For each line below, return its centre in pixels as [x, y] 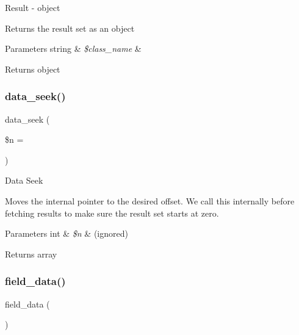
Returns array [31, 254]
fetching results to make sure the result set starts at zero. [112, 213]
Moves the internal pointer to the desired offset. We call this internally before [150, 200]
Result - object [33, 7]
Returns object [33, 69]
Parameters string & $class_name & [73, 49]
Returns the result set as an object [70, 28]
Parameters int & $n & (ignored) [67, 233]
